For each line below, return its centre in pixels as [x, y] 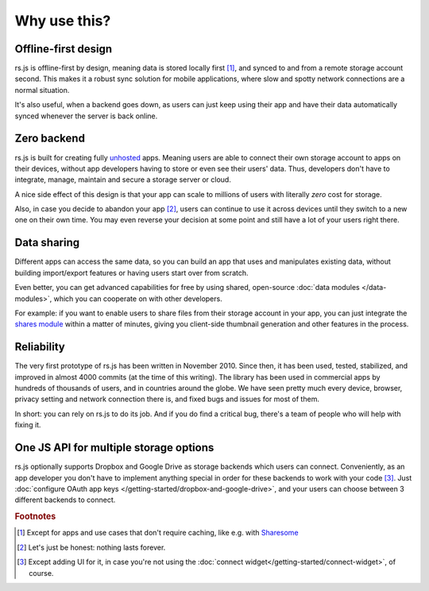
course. [41, 573]
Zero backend [50, 139]
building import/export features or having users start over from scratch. [132, 272]
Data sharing [47, 243]
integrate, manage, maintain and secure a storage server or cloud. [123, 180]
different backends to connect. [65, 500]
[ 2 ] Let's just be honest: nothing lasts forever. [91, 547]
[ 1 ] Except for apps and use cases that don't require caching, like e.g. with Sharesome [158, 533]
